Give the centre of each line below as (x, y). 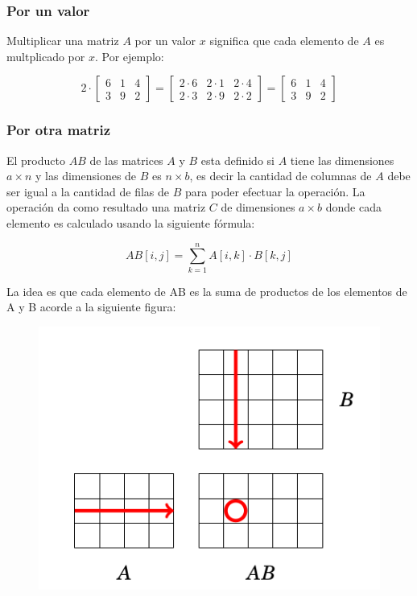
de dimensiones (258, 207)
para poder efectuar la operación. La (275, 191)
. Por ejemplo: (129, 56)
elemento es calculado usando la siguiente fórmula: (131, 223)
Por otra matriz (59, 130)
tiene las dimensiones (342, 160)
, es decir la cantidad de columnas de (281, 176)
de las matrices (126, 160)
